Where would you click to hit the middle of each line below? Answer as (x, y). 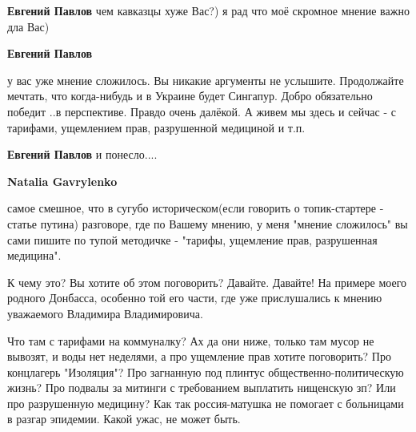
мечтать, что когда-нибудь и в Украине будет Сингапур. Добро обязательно (190, 96)
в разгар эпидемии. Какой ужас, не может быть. (124, 419)
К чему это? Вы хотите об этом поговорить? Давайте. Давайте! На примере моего (207, 282)
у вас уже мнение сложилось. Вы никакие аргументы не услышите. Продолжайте (206, 80)
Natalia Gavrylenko (62, 181)
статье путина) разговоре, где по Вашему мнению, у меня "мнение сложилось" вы (208, 223)
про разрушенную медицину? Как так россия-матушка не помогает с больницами (206, 403)
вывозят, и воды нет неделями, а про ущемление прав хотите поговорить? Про (199, 356)
